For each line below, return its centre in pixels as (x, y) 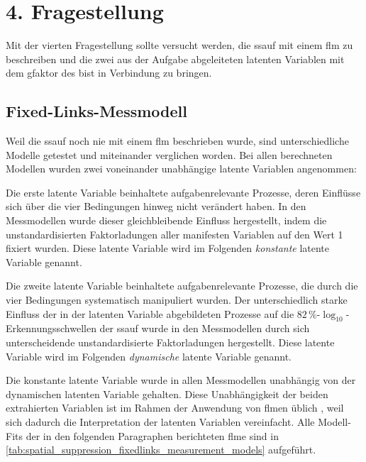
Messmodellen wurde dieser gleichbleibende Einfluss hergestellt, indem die (166, 220)
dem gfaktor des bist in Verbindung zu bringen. (109, 73)
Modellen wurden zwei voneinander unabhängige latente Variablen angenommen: (181, 169)
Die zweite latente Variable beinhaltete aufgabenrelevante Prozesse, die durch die (182, 286)
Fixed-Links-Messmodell (96, 111)
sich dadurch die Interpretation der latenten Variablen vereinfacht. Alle (160, 422)
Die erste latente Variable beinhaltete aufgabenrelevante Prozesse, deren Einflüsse (183, 192)
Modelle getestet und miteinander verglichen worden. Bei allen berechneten (169, 154)
